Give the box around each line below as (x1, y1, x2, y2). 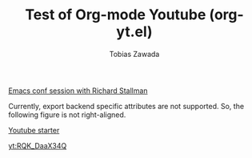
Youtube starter (8, 125, 60, 135)
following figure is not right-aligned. (8, 110, 126, 120)
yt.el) (115, 22, 154, 41)
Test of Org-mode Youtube (25, 6, 206, 24)
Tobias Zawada (109, 49, 160, 59)
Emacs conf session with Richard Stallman (8, 86, 148, 95)
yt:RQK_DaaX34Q (8, 140, 67, 150)
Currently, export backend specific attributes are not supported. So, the (8, 101, 245, 111)
